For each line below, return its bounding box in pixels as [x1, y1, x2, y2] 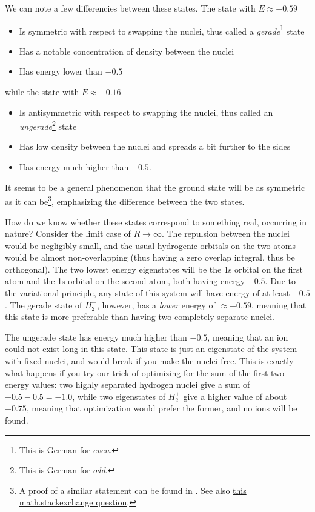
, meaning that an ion [207, 330, 288, 343]
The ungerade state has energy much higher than [5, 330, 187, 343]
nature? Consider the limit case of [5, 227, 131, 240]
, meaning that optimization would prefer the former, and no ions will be [26, 402, 297, 414]
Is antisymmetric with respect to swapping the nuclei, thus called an [19, 105, 273, 118]
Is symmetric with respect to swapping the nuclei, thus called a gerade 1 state [19, 22, 305, 37]
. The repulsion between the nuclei [161, 227, 290, 240]
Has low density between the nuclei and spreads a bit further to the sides [19, 140, 291, 153]
